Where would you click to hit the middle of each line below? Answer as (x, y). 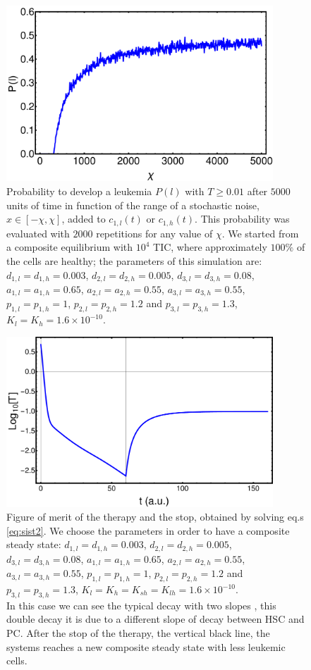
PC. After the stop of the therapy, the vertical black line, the (138, 633)
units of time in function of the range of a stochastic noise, (133, 205)
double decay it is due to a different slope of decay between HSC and (155, 619)
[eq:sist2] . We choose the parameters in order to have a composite (148, 530)
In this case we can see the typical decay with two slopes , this (141, 605)
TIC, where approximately (210, 247)
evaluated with (38, 233)
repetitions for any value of (154, 233)
